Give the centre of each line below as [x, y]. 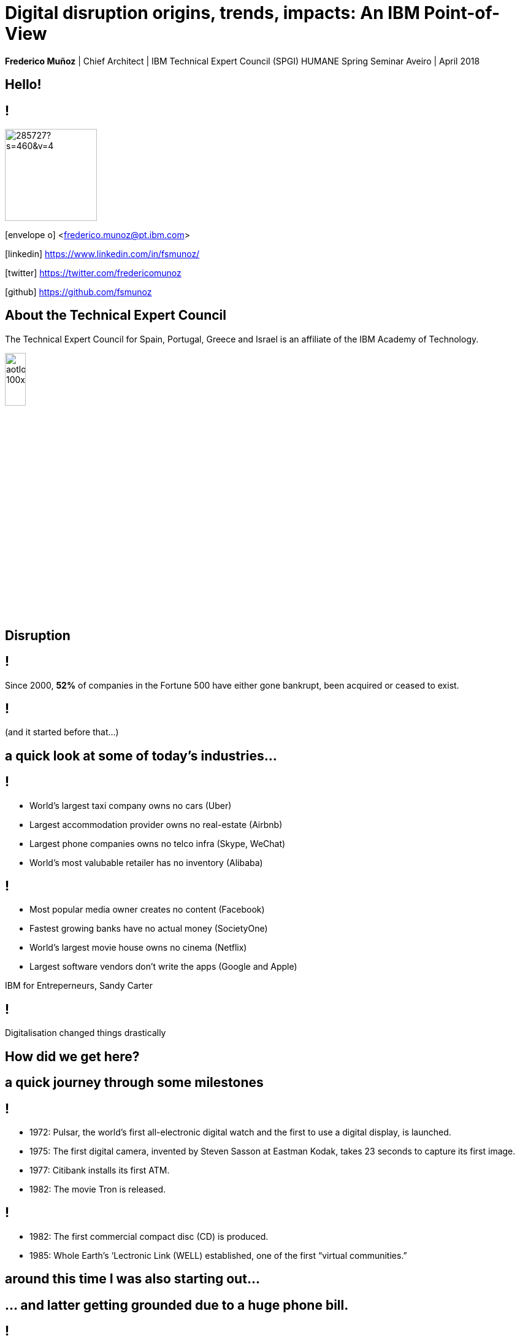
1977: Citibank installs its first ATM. [100, 1170]
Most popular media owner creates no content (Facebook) [147, 910]
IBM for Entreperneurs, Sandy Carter [79, 986]
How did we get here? [72, 1056]
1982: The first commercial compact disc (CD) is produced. [149, 1236]
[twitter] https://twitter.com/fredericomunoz [93, 273]
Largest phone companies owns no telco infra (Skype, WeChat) [158, 843]
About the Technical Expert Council [116, 315]
